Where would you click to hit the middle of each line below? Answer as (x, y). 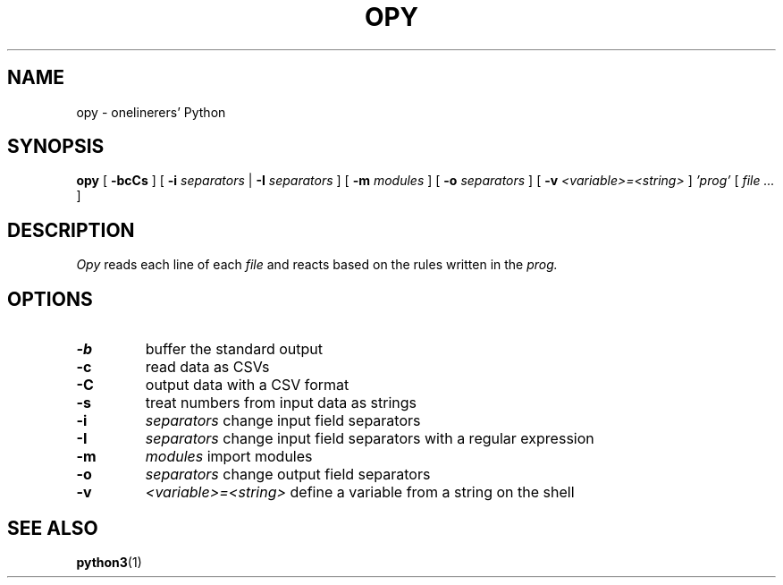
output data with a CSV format (247, 385)
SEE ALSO (53, 528)
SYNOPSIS (56, 147)
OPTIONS (50, 299)
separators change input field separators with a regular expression (370, 439)
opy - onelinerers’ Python (151, 112)
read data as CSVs (207, 367)
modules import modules (229, 457)
